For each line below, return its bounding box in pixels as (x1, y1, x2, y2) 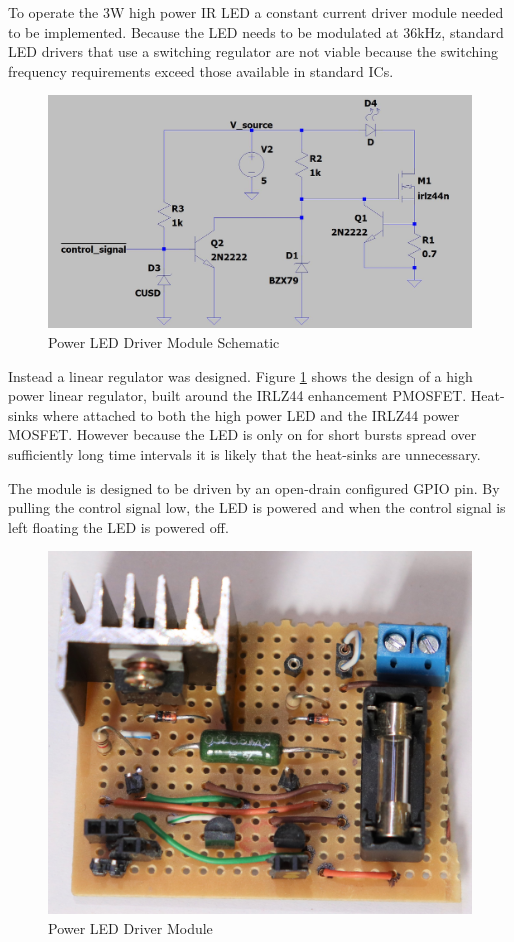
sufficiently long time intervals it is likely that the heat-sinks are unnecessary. (8, 444, 481, 465)
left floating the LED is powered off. (8, 516, 229, 537)
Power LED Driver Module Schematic (48, 332, 280, 353)
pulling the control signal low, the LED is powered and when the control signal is (8, 497, 506, 518)
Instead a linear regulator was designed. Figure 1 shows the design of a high (8, 365, 473, 386)
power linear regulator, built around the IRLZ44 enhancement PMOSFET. (8, 385, 467, 406)
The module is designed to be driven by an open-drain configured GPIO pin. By (8, 477, 500, 498)
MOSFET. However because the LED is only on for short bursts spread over (8, 424, 477, 445)
